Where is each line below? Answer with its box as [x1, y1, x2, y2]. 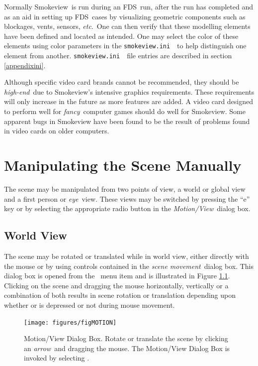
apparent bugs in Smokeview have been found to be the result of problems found [4, 116, 250, 126]
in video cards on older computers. [4, 125, 109, 136]
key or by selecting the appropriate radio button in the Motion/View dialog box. [4, 203, 251, 214]
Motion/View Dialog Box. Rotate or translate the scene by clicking [24, 333, 228, 344]
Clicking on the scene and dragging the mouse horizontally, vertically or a [4, 280, 229, 290]
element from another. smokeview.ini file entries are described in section [4, 50, 232, 61]
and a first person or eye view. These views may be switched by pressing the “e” [4, 193, 250, 204]
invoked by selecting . [24, 353, 89, 363]
